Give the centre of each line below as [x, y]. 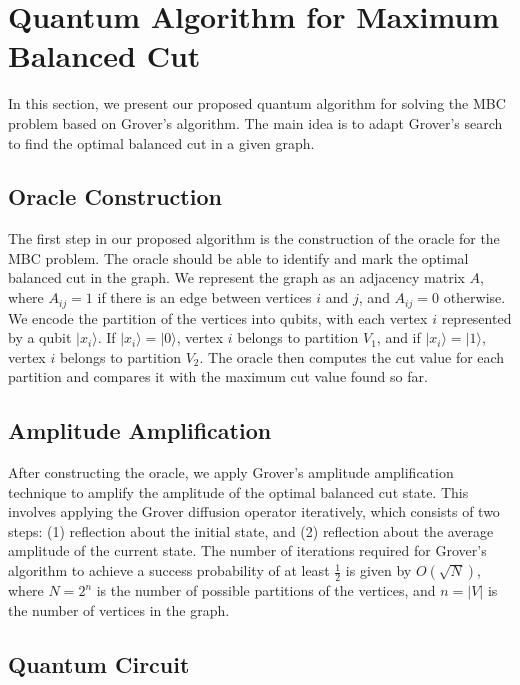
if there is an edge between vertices [204, 297]
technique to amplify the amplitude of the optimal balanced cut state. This [238, 491]
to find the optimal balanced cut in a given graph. [161, 142]
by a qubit [40, 337]
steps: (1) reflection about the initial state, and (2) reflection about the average [251, 530]
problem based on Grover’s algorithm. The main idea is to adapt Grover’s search [255, 122]
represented [476, 317]
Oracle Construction [115, 196]
